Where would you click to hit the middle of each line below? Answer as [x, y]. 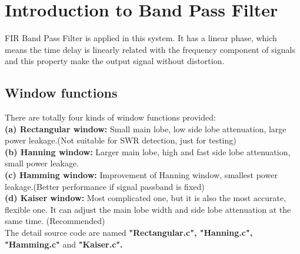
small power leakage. [42, 163]
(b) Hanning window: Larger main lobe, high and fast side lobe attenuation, [148, 151]
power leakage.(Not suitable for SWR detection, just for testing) [121, 140]
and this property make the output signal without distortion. [115, 61]
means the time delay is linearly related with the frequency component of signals [150, 49]
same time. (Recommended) [55, 221]
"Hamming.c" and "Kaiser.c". [64, 244]
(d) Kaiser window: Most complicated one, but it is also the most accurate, [146, 198]
